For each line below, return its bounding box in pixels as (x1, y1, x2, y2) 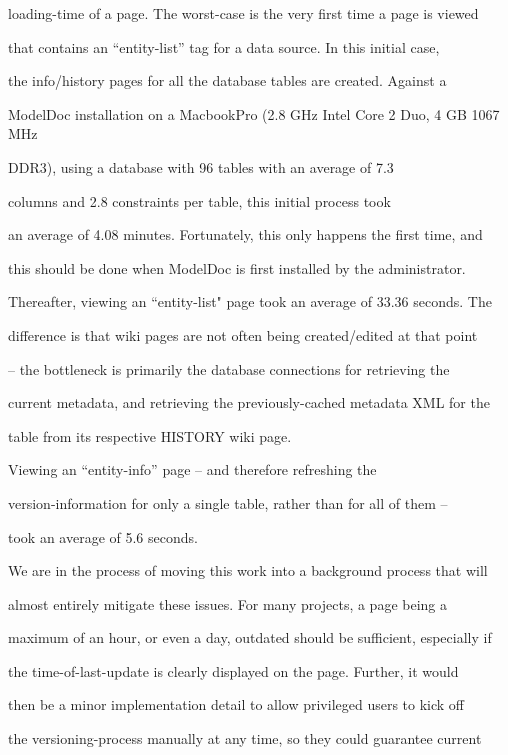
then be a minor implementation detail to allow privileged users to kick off (8, 694, 465, 715)
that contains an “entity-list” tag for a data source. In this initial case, (8, 36, 440, 57)
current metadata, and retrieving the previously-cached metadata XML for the (8, 392, 490, 413)
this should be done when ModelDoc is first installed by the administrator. (8, 257, 466, 278)
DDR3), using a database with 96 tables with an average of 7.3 (8, 156, 394, 177)
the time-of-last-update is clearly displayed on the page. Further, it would (8, 660, 459, 681)
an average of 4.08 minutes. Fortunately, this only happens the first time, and (8, 224, 483, 245)
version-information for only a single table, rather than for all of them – (8, 492, 448, 513)
